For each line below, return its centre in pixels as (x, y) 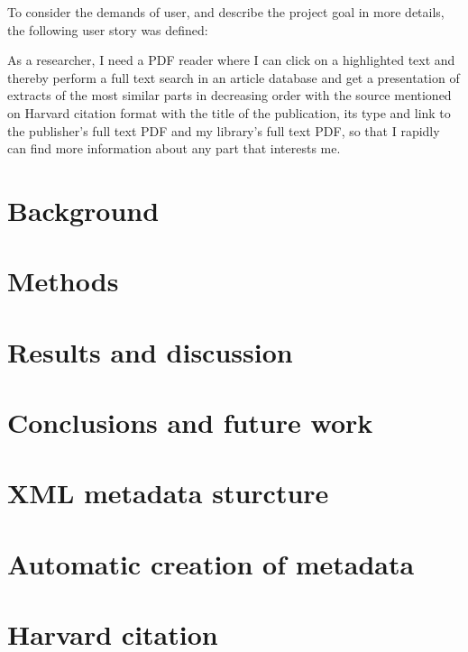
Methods (63, 281)
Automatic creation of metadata (211, 563)
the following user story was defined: (108, 29)
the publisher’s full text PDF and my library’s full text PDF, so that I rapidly (224, 130)
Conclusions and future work (190, 422)
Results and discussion (150, 351)
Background (83, 210)
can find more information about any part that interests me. (174, 148)
